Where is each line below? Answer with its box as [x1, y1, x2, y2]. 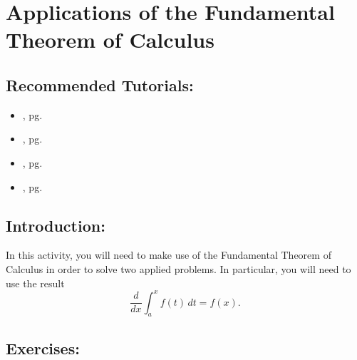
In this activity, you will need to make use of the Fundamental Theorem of [6, 247, 331, 262]
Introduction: [6, 214, 105, 236]
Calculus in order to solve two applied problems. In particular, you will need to [6, 261, 351, 276]
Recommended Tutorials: [6, 73, 194, 96]
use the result [6, 275, 65, 290]
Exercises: [6, 336, 80, 359]
